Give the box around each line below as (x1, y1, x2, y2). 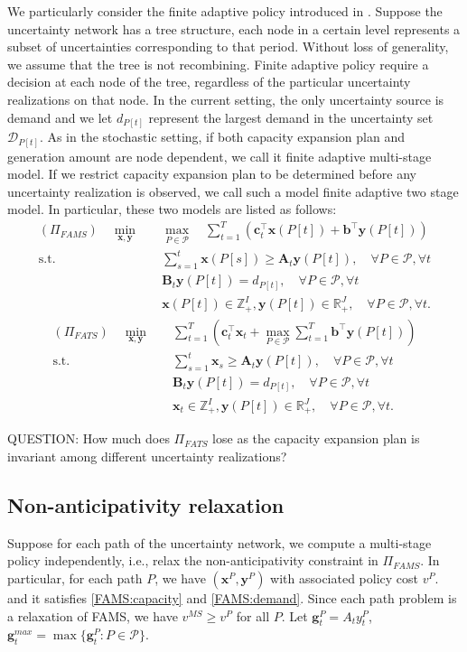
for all (236, 606, 270, 625)
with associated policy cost (270, 569, 419, 588)
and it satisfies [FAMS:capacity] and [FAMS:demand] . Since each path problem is (7, 589, 457, 608)
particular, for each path (7, 569, 143, 588)
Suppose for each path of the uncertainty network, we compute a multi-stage (7, 533, 432, 552)
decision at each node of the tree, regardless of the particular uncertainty (7, 72, 411, 91)
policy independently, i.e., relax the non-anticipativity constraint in (7, 551, 378, 570)
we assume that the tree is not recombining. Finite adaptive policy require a (7, 54, 429, 73)
